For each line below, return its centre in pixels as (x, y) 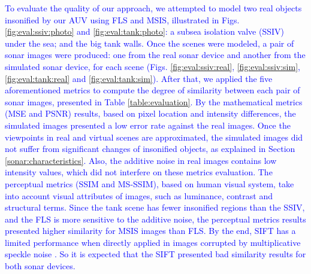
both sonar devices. (40, 266)
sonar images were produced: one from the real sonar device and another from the (155, 55)
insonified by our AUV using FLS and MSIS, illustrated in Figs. (122, 19)
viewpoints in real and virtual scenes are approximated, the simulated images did (154, 137)
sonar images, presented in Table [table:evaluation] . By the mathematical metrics (154, 101)
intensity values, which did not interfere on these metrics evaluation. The (139, 172)
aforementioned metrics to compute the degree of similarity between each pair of (153, 90)
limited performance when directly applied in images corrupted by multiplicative (153, 242)
